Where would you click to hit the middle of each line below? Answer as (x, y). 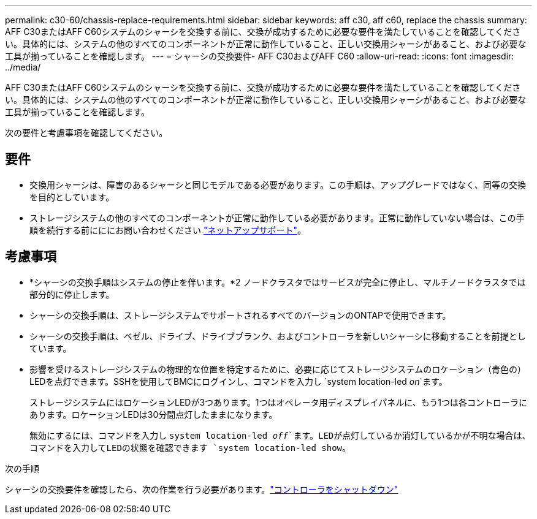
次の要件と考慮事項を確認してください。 (86, 133)
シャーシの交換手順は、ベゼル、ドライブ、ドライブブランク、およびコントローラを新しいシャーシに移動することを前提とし (278, 336)
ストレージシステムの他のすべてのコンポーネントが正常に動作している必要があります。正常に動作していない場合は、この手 (277, 218)
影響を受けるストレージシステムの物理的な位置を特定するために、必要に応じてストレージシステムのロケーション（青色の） (278, 369)
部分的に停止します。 (72, 294)
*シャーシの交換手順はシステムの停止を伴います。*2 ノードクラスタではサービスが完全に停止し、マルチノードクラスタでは (278, 282)
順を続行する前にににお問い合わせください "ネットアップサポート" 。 (168, 230)
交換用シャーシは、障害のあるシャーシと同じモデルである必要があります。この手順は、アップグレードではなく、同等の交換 (278, 184)
